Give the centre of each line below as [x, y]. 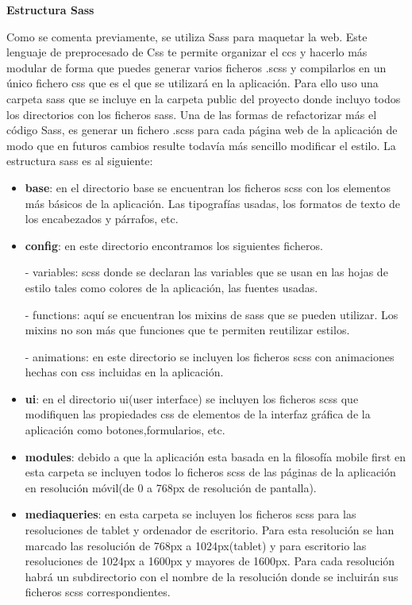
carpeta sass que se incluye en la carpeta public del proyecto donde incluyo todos [204, 98]
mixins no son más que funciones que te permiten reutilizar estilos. [187, 330]
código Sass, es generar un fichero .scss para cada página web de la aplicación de [202, 130]
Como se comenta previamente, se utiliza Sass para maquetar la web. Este [187, 36]
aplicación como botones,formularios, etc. [125, 430]
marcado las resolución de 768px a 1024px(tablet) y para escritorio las [196, 545]
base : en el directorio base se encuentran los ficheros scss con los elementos [208, 187]
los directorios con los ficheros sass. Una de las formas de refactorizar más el [192, 114]
